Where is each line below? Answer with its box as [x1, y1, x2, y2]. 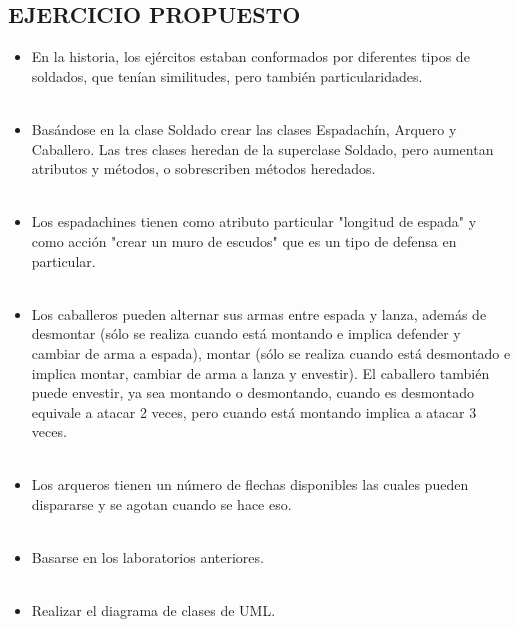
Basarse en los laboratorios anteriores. [31, 547, 264, 568]
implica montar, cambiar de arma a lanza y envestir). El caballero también [31, 362, 490, 383]
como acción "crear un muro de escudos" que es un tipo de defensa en [31, 230, 457, 251]
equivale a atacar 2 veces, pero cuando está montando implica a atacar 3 [31, 401, 477, 422]
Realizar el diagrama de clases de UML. [31, 600, 276, 621]
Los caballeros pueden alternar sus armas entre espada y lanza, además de [31, 303, 487, 324]
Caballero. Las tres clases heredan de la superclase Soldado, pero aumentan [31, 138, 494, 159]
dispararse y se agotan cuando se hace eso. [31, 494, 292, 515]
